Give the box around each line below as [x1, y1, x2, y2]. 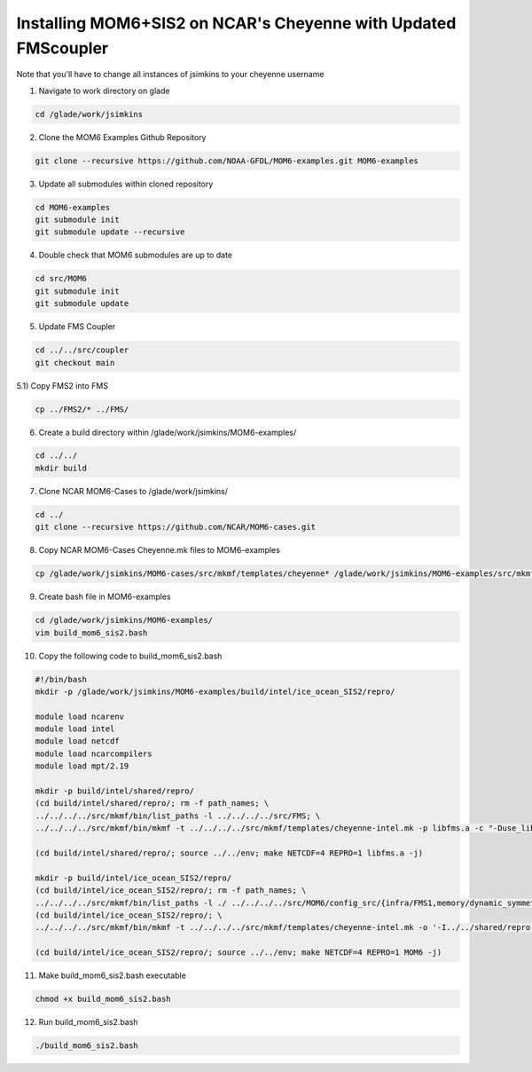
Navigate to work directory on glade [38, 85, 170, 96]
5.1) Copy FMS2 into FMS [16, 380, 108, 390]
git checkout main [35, 358, 115, 367]
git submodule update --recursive [35, 227, 185, 237]
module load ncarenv [35, 711, 124, 721]
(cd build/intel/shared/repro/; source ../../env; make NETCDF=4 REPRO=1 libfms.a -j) [35, 848, 424, 858]
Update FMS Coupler [38, 321, 116, 332]
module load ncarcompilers [35, 748, 153, 759]
